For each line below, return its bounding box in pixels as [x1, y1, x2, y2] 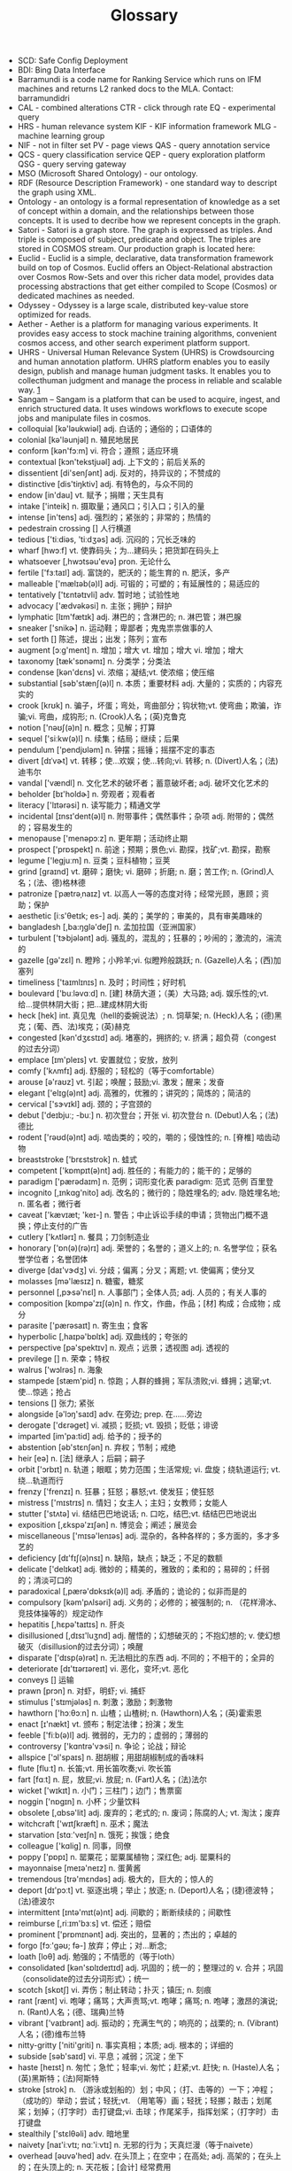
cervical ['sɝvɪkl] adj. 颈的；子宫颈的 [17, 1099, 152, 1110]
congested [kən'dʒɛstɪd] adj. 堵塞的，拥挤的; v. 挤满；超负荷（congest [17, 1033, 277, 1043]
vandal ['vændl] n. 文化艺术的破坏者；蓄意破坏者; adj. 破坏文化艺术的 [17, 778, 269, 788]
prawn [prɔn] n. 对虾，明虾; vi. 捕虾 [17, 1686, 146, 1696]
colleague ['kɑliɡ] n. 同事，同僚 [17, 1841, 132, 1851]
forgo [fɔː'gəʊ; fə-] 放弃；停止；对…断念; [17, 1941, 168, 1951]
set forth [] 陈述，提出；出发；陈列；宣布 [17, 634, 168, 645]
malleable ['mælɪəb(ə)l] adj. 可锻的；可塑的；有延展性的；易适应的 [17, 578, 260, 589]
